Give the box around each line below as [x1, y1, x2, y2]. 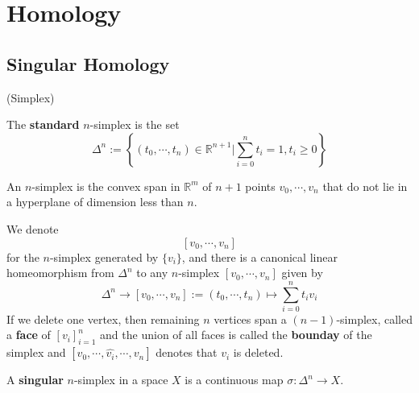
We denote [6, 220, 59, 237]
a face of [6, 326, 51, 343]
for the [6, 248, 39, 265]
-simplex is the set [89, 116, 180, 133]
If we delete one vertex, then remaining [6, 310, 200, 327]
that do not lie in [322, 177, 408, 194]
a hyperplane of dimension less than [6, 193, 184, 210]
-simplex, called [336, 310, 413, 327]
